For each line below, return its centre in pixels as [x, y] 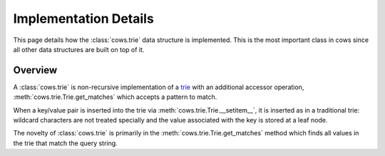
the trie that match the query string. [65, 143]
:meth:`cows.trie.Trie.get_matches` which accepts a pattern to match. [115, 97]
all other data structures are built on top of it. [79, 49]
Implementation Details [84, 19]
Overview [35, 70]
